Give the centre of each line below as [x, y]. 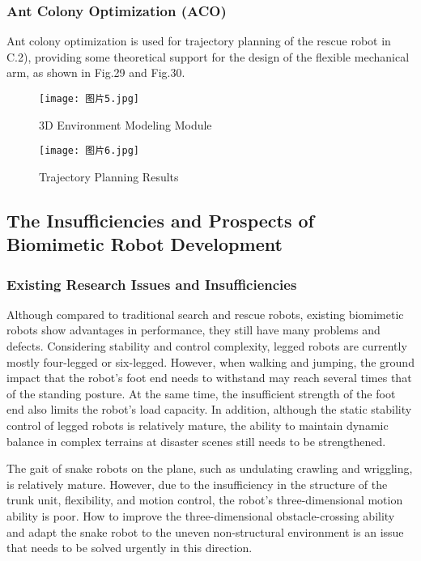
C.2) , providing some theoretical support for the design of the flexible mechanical [208, 56]
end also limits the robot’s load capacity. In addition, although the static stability [209, 409]
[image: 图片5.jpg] [89, 99]
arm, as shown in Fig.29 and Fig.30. [96, 72]
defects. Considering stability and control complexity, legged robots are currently [207, 346]
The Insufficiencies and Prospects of [160, 220]
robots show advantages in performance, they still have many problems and [193, 330]
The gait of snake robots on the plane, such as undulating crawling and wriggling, [210, 468]
